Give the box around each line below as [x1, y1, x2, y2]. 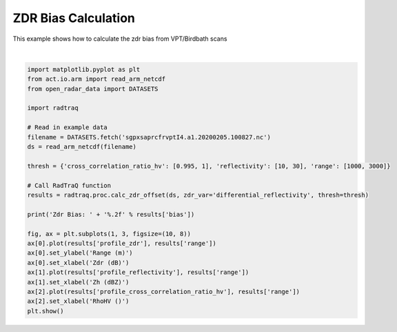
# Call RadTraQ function [27, 182, 112, 189]
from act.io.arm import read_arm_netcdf [27, 75, 165, 83]
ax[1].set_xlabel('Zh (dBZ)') [27, 278, 130, 286]
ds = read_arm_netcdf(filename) [27, 143, 137, 151]
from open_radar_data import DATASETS [27, 85, 159, 92]
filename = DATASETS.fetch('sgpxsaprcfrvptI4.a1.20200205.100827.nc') [27, 133, 272, 141]
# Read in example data [27, 124, 108, 131]
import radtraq [27, 104, 79, 112]
